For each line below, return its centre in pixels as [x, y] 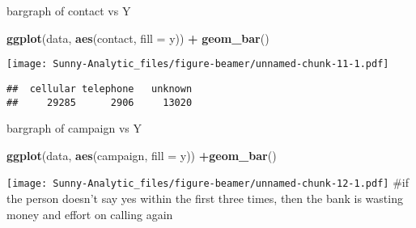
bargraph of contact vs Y [69, 11]
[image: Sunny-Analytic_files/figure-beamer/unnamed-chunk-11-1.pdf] [198, 64]
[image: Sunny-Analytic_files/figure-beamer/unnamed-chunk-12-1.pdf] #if [208, 182]
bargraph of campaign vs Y [74, 128]
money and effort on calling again [90, 214]
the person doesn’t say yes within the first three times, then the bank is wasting [205, 198]
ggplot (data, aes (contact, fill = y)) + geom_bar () [138, 38]
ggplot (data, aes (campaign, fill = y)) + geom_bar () [142, 155]
